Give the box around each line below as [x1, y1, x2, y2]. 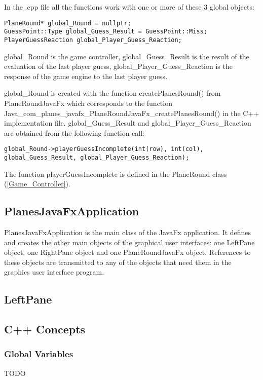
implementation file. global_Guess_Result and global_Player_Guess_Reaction [4, 118, 251, 128]
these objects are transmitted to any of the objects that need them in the [4, 256, 232, 267]
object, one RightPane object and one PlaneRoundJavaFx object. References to [4, 247, 251, 257]
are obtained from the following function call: [4, 127, 145, 138]
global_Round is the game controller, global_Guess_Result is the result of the [4, 51, 249, 61]
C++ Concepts [4, 321, 86, 337]
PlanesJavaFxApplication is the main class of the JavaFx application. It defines [4, 227, 251, 238]
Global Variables [4, 348, 73, 360]
